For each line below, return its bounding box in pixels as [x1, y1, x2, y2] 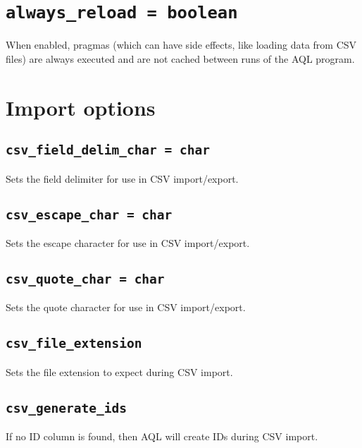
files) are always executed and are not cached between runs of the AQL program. [6, 51, 355, 66]
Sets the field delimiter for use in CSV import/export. [6, 171, 239, 186]
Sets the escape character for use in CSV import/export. [6, 235, 250, 250]
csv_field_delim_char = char [6, 143, 211, 158]
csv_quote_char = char [6, 271, 165, 286]
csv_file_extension [6, 336, 142, 351]
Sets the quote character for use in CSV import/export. [6, 300, 246, 315]
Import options [6, 92, 156, 121]
